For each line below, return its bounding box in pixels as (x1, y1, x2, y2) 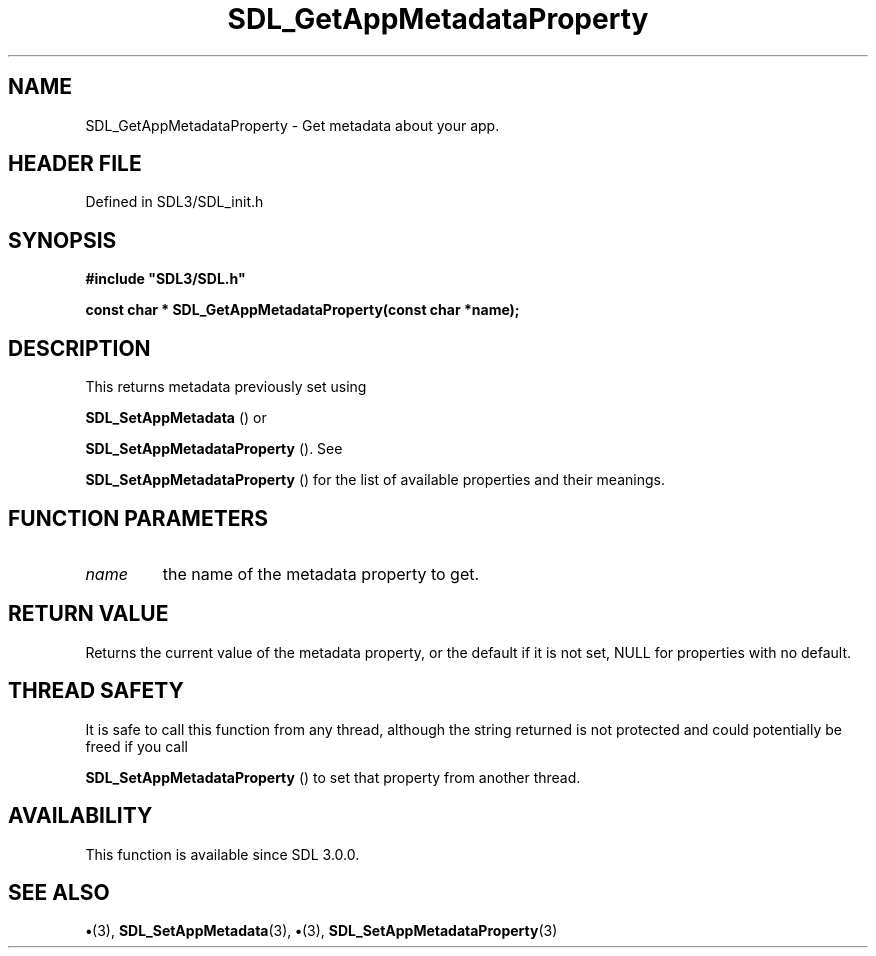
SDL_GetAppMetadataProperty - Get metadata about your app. (85, 116, 500, 134)
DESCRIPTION (8, 335, 151, 361)
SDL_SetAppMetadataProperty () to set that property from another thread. (85, 768, 581, 786)
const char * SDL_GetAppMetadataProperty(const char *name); (85, 301, 520, 319)
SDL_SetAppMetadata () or (85, 409, 267, 427)
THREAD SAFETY (8, 678, 184, 704)
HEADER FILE (8, 151, 142, 177)
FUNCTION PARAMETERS (8, 505, 268, 531)
